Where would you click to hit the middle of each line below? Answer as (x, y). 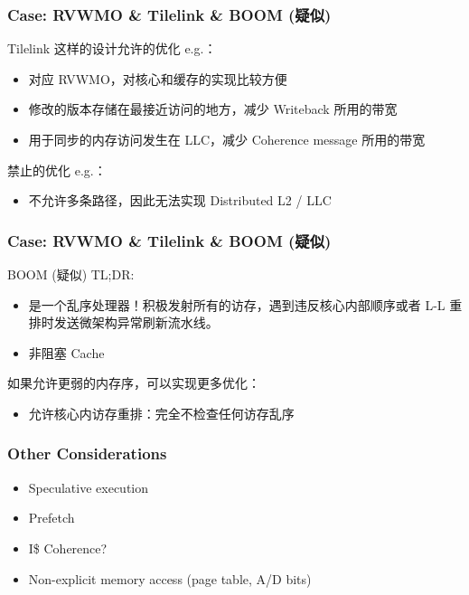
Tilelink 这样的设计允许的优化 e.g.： (112, 48)
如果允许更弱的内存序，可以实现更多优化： (134, 383)
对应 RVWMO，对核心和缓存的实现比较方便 (158, 78)
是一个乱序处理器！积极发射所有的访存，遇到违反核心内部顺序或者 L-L (237, 304)
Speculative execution (89, 487)
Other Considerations (87, 453)
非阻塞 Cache (66, 352)
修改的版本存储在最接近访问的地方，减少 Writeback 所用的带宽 (213, 109)
